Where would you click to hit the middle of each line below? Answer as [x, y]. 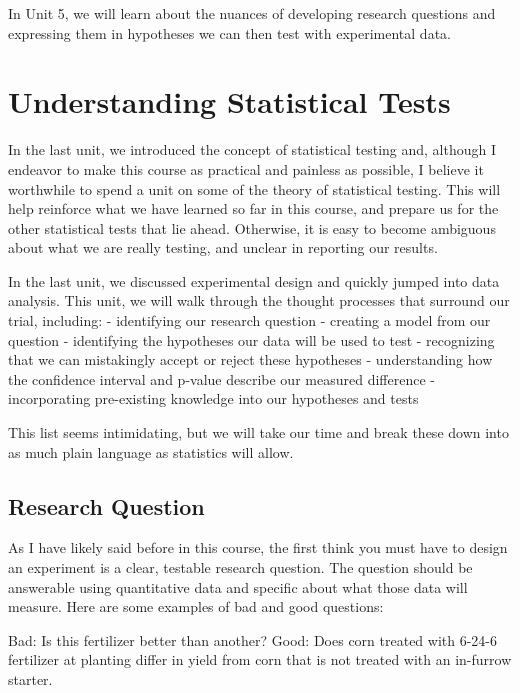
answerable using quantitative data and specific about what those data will [238, 586]
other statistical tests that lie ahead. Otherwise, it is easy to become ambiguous [252, 227]
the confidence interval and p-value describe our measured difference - [221, 378]
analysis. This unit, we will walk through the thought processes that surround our [259, 300]
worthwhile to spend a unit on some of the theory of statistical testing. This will [254, 188]
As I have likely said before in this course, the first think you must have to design [258, 547]
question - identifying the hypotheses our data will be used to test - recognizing [251, 339]
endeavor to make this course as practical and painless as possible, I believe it [246, 168]
